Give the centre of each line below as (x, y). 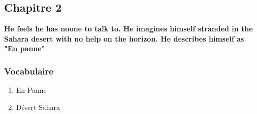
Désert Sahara (38, 107)
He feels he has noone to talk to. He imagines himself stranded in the (128, 29)
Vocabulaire (29, 71)
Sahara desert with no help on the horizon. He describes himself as (124, 38)
